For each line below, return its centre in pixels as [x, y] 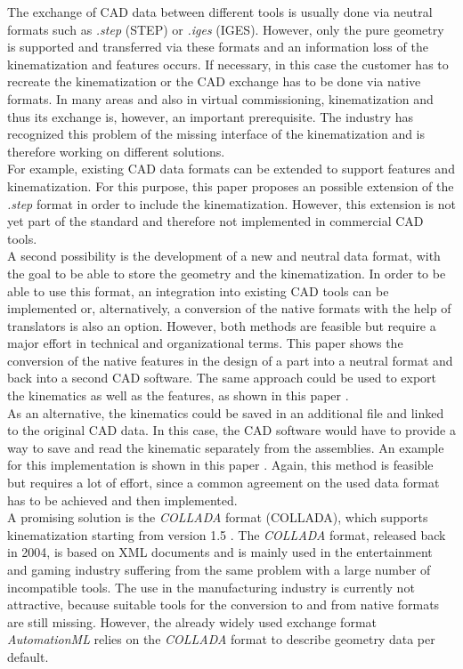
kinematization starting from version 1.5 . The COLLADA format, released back [227, 534]
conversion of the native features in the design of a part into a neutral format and [230, 360]
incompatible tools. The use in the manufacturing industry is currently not [211, 587]
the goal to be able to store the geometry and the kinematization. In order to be [227, 273]
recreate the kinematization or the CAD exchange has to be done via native [214, 81]
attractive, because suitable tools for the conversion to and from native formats [223, 605]
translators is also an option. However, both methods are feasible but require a [222, 325]
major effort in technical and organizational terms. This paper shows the [205, 343]
